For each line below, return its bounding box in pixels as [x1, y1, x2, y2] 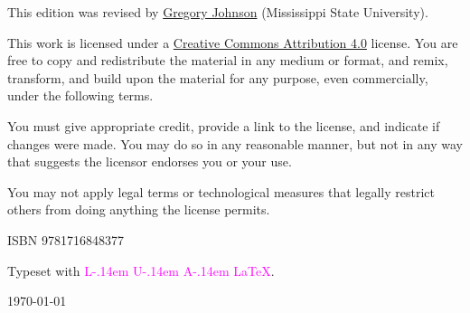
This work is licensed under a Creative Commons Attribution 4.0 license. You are [7, 33, 458, 52]
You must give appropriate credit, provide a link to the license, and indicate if [7, 116, 440, 135]
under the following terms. [7, 86, 154, 105]
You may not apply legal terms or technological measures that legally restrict [7, 182, 435, 201]
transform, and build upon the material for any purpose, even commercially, [7, 68, 428, 87]
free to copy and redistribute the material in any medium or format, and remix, [7, 51, 448, 70]
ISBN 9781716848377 [7, 230, 124, 249]
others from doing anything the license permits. [7, 200, 270, 219]
